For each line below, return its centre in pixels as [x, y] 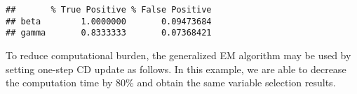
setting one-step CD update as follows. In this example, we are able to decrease [176, 69]
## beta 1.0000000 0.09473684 [109, 21]
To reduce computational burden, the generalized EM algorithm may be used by [178, 55]
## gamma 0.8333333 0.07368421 [109, 33]
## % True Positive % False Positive [109, 10]
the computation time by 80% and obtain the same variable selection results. [171, 83]
